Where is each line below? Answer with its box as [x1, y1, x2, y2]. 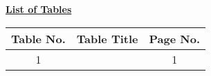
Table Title [76, 30, 138, 47]
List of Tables [6, 2, 72, 16]
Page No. [149, 30, 200, 47]
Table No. [11, 30, 66, 47]
